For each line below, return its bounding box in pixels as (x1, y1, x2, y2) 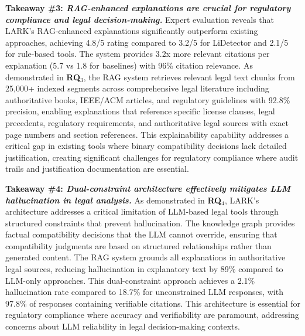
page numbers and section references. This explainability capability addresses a (5, 128, 289, 140)
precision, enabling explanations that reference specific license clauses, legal (5, 105, 275, 117)
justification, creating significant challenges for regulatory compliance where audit (5, 151, 299, 163)
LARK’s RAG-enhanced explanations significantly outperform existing (5, 25, 258, 37)
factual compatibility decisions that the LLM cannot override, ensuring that (5, 228, 277, 240)
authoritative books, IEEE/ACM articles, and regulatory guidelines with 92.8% (5, 93, 290, 106)
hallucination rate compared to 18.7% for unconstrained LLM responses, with (5, 286, 283, 298)
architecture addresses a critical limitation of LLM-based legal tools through (5, 205, 279, 218)
